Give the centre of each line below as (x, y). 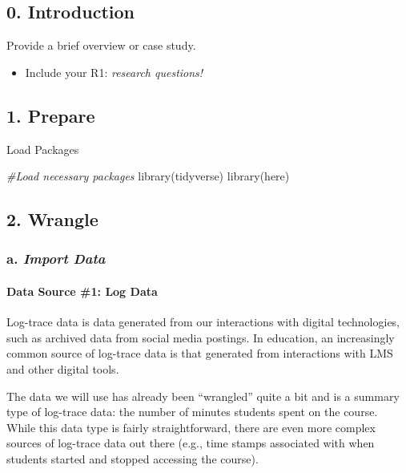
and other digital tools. (63, 368)
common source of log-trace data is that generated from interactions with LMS (200, 353)
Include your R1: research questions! (114, 72)
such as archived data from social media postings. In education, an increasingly (201, 337)
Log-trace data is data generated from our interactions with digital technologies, (203, 322)
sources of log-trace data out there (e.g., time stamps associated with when (191, 443)
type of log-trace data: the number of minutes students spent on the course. (192, 412)
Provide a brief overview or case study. (101, 45)
